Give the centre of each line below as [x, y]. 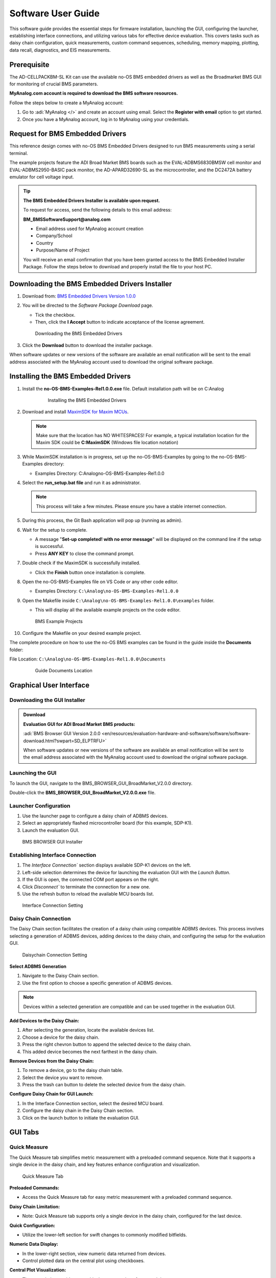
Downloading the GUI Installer [47, 700]
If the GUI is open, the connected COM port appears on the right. [91, 880]
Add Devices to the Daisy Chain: [44, 1020]
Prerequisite [29, 65]
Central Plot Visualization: [38, 1270]
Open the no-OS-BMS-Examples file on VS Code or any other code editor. [100, 581]
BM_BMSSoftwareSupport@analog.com [67, 219]
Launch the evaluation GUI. [51, 830]
